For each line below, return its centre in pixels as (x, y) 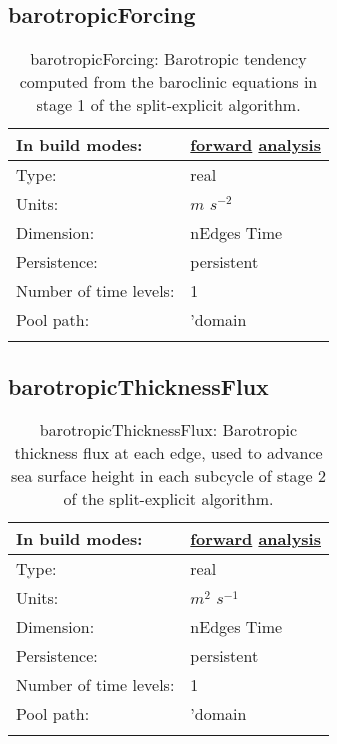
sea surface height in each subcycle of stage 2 (168, 476)
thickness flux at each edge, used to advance (168, 453)
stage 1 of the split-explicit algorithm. (168, 105)
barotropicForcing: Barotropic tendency (168, 59)
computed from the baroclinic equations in (168, 82)
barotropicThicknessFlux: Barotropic (168, 430)
